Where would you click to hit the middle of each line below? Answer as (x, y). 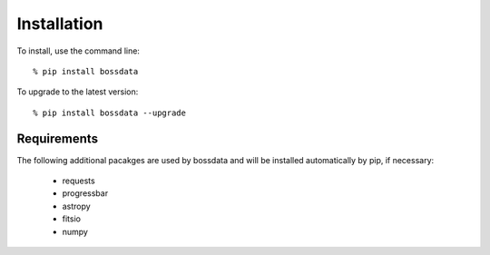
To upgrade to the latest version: (78, 92)
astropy (76, 206)
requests (78, 181)
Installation (60, 24)
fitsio (72, 219)
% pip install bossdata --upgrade (109, 113)
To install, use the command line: (78, 51)
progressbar (85, 193)
